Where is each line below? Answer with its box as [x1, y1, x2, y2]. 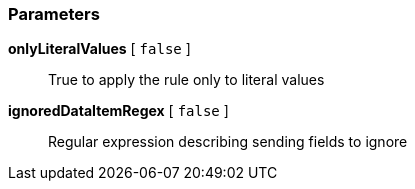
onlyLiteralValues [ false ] [8, 40, 191, 58]
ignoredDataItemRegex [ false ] [8, 102, 229, 120]
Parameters [8, 4, 100, 24]
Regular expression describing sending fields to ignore [48, 133, 408, 151]
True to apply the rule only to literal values [48, 71, 325, 89]
